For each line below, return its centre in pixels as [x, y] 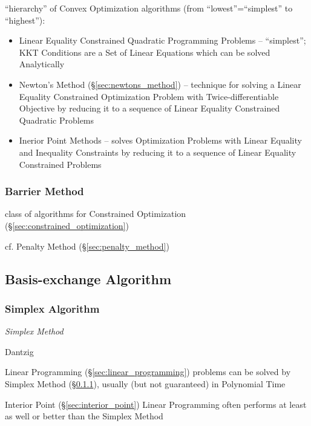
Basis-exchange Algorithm [88, 278]
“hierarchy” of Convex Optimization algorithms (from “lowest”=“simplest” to [149, 8]
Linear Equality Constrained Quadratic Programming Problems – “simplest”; [162, 40]
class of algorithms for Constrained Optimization [96, 214]
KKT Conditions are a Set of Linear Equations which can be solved [145, 52]
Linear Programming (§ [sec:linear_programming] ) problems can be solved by [148, 372]
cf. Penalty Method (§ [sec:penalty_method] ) [87, 246]
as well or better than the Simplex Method [84, 416]
